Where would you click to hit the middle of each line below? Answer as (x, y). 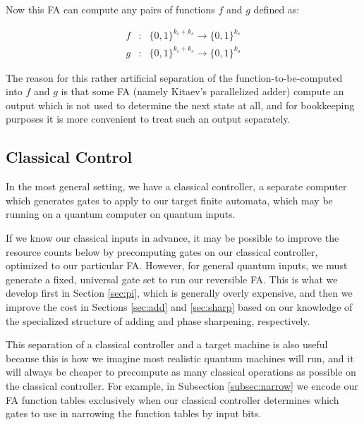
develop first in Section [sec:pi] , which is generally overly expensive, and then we (179, 293)
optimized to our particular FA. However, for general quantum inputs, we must (177, 265)
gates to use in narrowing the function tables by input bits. (134, 413)
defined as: (277, 9)
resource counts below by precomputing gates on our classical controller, (162, 251)
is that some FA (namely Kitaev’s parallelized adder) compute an (202, 91)
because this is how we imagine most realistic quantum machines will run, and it (180, 358)
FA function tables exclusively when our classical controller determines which (172, 399)
